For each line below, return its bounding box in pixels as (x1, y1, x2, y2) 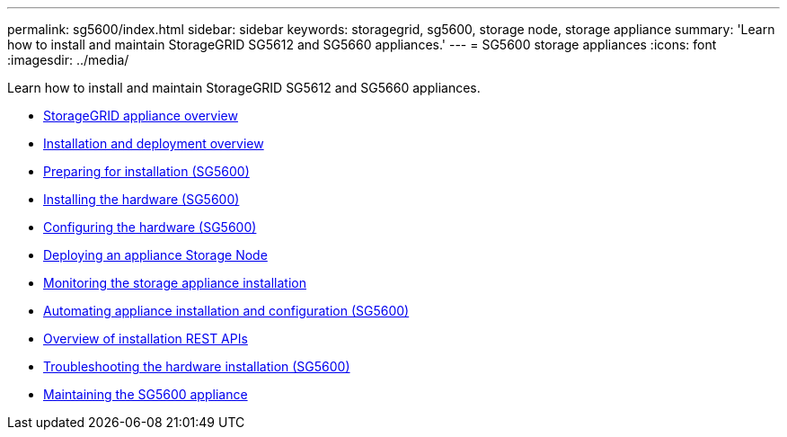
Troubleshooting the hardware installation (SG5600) (43, 359, 350, 374)
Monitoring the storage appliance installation (43, 275, 306, 290)
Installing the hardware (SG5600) (43, 192, 240, 207)
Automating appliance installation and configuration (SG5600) (43, 303, 410, 318)
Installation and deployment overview (43, 136, 264, 151)
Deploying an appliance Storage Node (43, 247, 268, 263)
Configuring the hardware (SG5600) (43, 219, 257, 235)
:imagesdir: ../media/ (7, 52, 129, 67)
